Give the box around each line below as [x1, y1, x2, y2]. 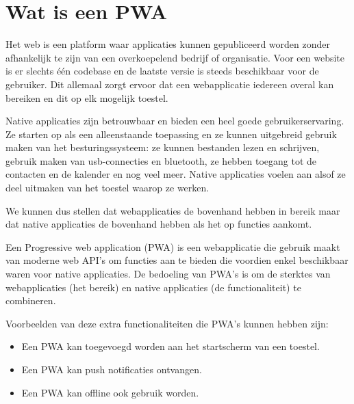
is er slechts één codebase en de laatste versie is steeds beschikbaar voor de [5, 64, 319, 78]
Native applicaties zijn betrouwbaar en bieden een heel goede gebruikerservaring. [5, 113, 344, 128]
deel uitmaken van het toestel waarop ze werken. [5, 180, 210, 195]
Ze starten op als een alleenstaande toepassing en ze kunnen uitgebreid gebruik [5, 126, 337, 141]
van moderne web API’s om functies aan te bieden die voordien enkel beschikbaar [5, 253, 349, 267]
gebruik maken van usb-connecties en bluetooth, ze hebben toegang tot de [5, 153, 317, 167]
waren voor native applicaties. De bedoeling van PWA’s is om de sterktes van [5, 267, 331, 281]
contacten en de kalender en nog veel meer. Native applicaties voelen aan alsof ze [5, 167, 346, 181]
